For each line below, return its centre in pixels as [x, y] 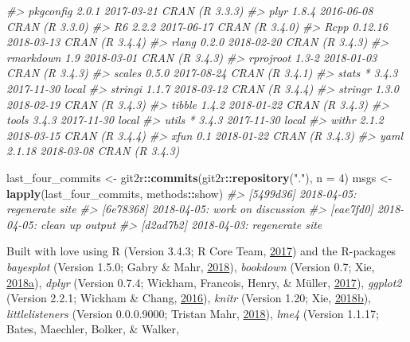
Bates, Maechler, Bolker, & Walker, [93, 329]
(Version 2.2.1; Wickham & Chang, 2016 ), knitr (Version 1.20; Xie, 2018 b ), [189, 298]
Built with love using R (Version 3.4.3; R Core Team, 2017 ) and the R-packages [201, 251]
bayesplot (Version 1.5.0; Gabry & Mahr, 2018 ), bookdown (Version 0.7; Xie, [191, 266]
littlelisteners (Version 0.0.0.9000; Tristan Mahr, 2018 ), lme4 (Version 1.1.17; [193, 313]
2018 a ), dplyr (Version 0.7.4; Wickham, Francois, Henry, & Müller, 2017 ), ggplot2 [204, 282]
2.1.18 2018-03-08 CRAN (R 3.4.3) [93, 151]
